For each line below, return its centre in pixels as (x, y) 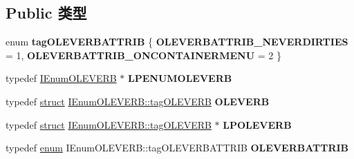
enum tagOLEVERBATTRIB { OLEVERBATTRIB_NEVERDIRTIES (177, 42)
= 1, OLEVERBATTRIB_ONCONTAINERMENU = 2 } (143, 55)
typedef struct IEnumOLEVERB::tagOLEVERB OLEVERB (138, 101)
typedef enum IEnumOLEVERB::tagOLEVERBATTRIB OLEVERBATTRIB (177, 148)
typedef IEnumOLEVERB (61, 78)
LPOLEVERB (257, 124)
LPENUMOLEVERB (180, 78)
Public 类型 (46, 13)
